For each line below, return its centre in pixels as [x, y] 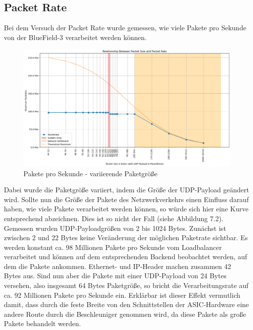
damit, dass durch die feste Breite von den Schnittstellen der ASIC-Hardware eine [126, 304]
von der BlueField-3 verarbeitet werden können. [75, 37]
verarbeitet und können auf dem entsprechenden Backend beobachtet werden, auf [126, 257]
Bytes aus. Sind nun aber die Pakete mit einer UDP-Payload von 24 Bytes [115, 276]
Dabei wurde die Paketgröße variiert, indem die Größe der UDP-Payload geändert [126, 190]
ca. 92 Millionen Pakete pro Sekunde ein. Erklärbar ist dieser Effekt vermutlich [122, 295]
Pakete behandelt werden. [42, 323]
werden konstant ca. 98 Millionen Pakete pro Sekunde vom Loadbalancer [113, 247]
